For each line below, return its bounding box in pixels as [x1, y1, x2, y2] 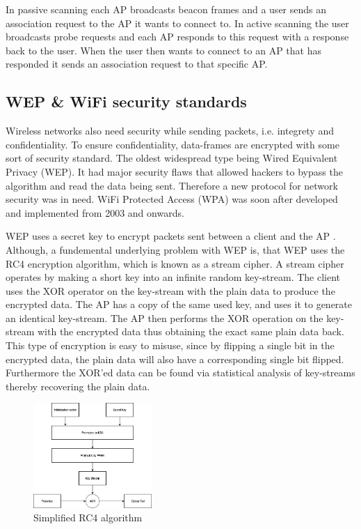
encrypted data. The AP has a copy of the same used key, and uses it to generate [6, 297, 352, 312]
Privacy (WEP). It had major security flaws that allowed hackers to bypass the [6, 164, 343, 178]
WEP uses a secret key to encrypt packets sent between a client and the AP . [6, 229, 336, 243]
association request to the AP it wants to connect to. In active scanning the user [6, 15, 349, 30]
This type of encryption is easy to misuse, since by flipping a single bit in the [6, 338, 335, 353]
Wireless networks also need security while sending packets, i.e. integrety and [6, 123, 334, 138]
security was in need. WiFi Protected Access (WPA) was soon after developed [6, 192, 338, 206]
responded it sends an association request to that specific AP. [6, 56, 268, 71]
